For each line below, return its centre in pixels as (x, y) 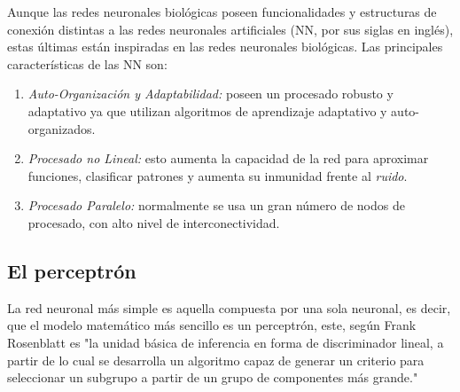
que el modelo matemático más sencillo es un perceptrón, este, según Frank (212, 325)
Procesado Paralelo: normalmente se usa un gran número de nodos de (216, 205)
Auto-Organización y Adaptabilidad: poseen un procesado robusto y (211, 94)
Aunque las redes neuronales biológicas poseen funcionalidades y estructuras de (222, 12)
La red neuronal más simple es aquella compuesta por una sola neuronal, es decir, (229, 307)
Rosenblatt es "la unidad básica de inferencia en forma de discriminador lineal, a (226, 342)
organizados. (62, 128)
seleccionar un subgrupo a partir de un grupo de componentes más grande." (213, 377)
